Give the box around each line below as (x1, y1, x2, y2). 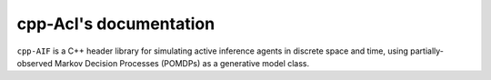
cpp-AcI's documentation (16, 14, 215, 34)
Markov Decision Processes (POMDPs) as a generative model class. (55, 57, 310, 68)
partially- (409, 45, 445, 56)
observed (16, 57, 54, 68)
